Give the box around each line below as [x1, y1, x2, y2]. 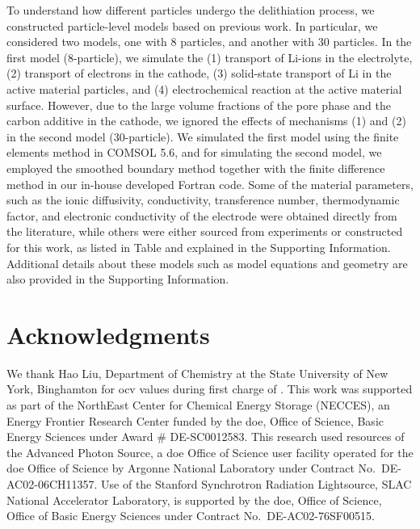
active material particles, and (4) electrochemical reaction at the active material [6, 80, 402, 97]
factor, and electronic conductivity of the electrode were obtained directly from [6, 207, 397, 224]
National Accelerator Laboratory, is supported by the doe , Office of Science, [6, 491, 382, 508]
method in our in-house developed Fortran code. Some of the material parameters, [6, 175, 414, 192]
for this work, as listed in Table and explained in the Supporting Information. [6, 238, 391, 255]
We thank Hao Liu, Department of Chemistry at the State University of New [6, 364, 388, 381]
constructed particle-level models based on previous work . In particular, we [6, 17, 378, 34]
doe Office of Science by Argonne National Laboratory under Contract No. [6, 460, 376, 477]
